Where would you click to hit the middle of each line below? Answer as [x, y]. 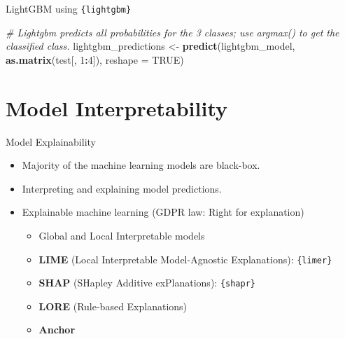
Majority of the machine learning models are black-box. [141, 165]
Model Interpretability [117, 108]
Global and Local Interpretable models [122, 235]
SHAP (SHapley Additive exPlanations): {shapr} [147, 283]
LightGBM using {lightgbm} [69, 8]
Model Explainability [51, 141]
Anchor [57, 330]
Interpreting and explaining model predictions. [122, 188]
